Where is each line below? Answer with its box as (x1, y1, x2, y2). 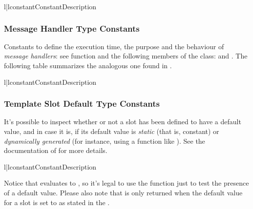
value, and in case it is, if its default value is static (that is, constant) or (4, 126, 219, 136)
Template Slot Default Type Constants (4, 97, 160, 110)
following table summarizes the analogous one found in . (4, 60, 172, 70)
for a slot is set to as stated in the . (4, 197, 110, 207)
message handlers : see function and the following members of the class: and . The (4, 51, 248, 61)
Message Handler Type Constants (4, 22, 140, 34)
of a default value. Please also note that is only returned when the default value (4, 187, 243, 197)
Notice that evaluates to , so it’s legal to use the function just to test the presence (4, 178, 249, 188)
